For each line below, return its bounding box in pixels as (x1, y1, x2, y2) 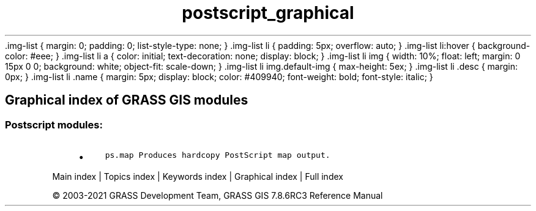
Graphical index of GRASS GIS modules (5, 92, 248, 108)
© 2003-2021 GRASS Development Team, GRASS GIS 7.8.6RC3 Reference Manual (52, 190, 383, 201)
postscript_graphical (182, 2, 354, 23)
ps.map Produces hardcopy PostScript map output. (105, 150, 330, 160)
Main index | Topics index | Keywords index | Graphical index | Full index (52, 171, 343, 182)
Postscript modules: (5, 118, 103, 131)
